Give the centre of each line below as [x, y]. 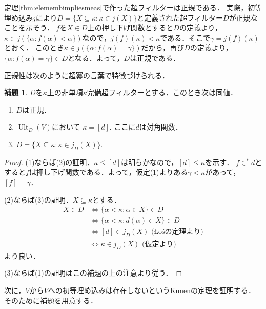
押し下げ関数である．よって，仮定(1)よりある [112, 172]
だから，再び [163, 48]
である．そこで [185, 37]
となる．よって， [96, 57]
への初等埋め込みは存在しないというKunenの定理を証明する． [152, 290]
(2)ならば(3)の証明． [38, 199]
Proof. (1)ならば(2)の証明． [49, 162]
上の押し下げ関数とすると [130, 28]
